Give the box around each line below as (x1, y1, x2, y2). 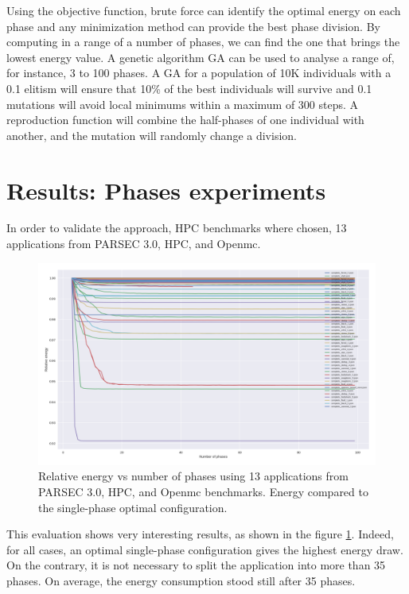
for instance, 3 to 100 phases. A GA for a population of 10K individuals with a (6, 64, 391, 81)
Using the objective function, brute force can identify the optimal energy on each (6, 2, 401, 18)
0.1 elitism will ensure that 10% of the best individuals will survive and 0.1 (6, 80, 372, 96)
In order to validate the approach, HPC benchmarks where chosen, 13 (6, 219, 347, 236)
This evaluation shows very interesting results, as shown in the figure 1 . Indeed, (6, 526, 394, 542)
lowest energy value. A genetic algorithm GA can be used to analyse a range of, (6, 49, 395, 65)
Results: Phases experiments (6, 173, 326, 206)
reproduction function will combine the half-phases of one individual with (6, 111, 364, 128)
